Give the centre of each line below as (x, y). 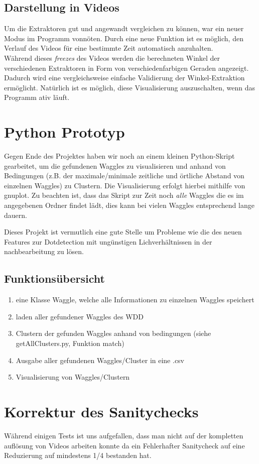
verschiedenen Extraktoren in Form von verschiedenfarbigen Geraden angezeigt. (126, 68)
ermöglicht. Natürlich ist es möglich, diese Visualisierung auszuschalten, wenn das (130, 87)
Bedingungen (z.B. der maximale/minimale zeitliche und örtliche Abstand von (124, 176)
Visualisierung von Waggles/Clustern (73, 377)
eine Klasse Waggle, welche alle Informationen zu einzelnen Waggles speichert (135, 300)
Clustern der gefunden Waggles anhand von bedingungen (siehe (113, 333)
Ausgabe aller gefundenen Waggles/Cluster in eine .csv (100, 360)
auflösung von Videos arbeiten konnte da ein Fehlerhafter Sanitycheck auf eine (124, 445)
